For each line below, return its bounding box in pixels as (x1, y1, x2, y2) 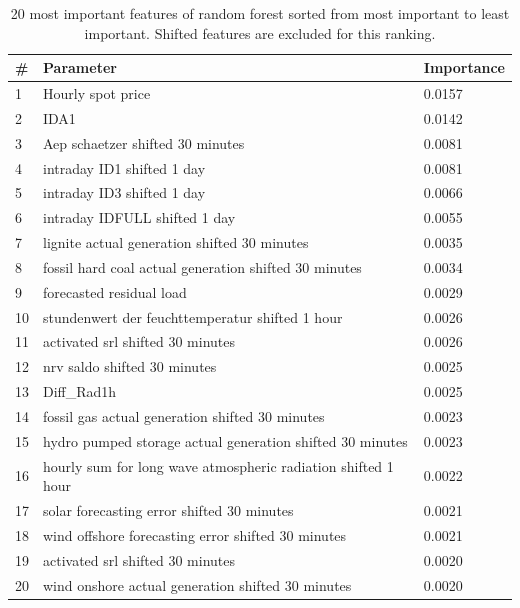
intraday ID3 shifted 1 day (43, 182, 206, 203)
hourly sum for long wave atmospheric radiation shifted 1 (43, 455, 394, 476)
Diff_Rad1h (43, 381, 117, 402)
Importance (423, 57, 505, 78)
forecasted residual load (43, 281, 187, 302)
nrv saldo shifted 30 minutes (43, 356, 217, 377)
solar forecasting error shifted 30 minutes (43, 500, 294, 521)
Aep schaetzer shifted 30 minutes (43, 132, 245, 153)
